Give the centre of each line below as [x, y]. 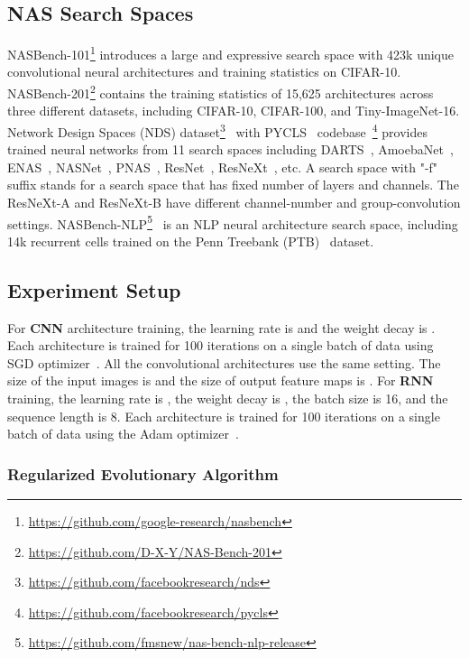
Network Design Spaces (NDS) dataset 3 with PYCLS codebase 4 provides [217, 130]
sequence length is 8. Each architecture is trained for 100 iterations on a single [224, 416]
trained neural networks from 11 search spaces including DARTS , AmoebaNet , [230, 149]
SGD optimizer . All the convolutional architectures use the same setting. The [224, 362]
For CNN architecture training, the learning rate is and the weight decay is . [221, 327]
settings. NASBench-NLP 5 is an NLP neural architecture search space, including [233, 222]
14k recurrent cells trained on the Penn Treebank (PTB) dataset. [191, 241]
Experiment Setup [94, 289]
